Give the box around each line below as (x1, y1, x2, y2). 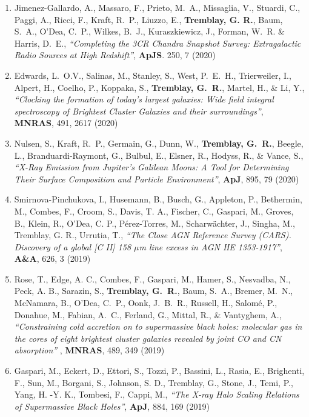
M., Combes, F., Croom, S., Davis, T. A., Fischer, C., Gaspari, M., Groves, (14, 204, 294, 217)
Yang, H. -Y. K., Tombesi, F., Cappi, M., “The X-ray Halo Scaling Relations (14, 388, 299, 401)
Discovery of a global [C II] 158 (14, 240, 131, 253)
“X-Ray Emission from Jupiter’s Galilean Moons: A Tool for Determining (14, 161, 289, 173)
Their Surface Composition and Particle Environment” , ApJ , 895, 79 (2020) (14, 172, 299, 185)
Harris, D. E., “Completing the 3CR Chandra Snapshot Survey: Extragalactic (14, 36, 301, 49)
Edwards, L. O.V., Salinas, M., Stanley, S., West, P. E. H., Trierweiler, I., (14, 68, 291, 81)
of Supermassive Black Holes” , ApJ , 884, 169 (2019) (14, 399, 210, 412)
